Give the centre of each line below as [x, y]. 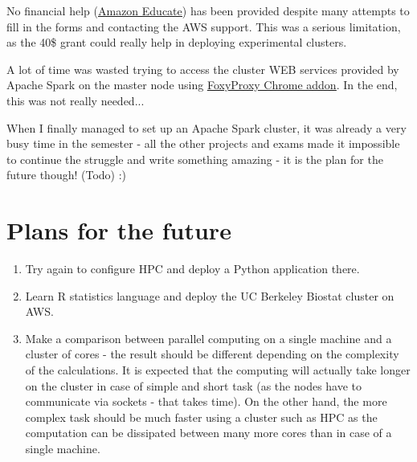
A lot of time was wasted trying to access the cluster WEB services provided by [203, 69]
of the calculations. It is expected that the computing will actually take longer [218, 370]
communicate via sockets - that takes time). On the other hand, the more [206, 401]
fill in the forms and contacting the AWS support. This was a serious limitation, [204, 26]
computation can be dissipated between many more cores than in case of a [208, 433]
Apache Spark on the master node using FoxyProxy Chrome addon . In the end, [202, 85]
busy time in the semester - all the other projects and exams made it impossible [203, 143]
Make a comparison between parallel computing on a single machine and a [208, 338]
